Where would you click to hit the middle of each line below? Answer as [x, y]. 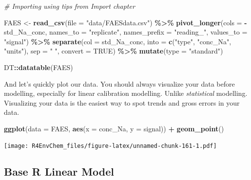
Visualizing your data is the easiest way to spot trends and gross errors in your [122, 102]
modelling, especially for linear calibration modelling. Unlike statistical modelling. [126, 93]
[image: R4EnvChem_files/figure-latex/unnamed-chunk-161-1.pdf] [110, 146]
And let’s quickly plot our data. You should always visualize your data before [119, 83]
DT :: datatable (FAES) [39, 67]
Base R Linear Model [59, 171]
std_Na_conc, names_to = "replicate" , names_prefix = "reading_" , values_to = [126, 32]
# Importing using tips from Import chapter [69, 6]
